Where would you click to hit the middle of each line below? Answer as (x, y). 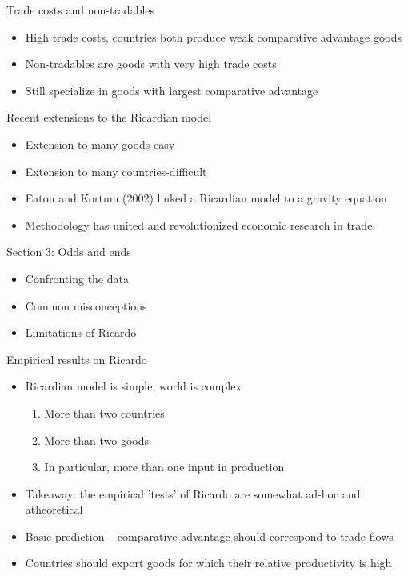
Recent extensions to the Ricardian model (109, 117)
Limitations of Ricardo (81, 332)
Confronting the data (77, 278)
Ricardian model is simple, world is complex (133, 386)
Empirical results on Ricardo (77, 359)
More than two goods (96, 440)
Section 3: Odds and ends (69, 252)
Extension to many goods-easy (100, 144)
